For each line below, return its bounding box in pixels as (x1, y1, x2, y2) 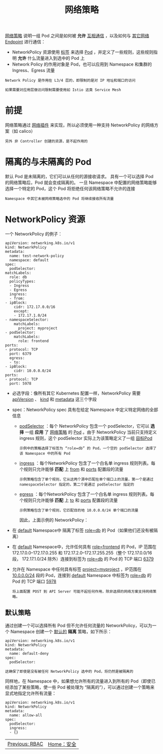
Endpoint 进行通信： (5, 39, 46, 45)
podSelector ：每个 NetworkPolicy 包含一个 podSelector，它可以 (19, 423, 149, 429)
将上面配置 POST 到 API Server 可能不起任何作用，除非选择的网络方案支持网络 (12, 589, 153, 594)
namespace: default (9, 258, 49, 263)
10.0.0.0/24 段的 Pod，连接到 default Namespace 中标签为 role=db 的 (12, 573, 152, 578)
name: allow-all (9, 713, 42, 718)
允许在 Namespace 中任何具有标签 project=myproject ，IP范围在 (12, 566, 142, 572)
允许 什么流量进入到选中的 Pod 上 (18, 55, 85, 61)
